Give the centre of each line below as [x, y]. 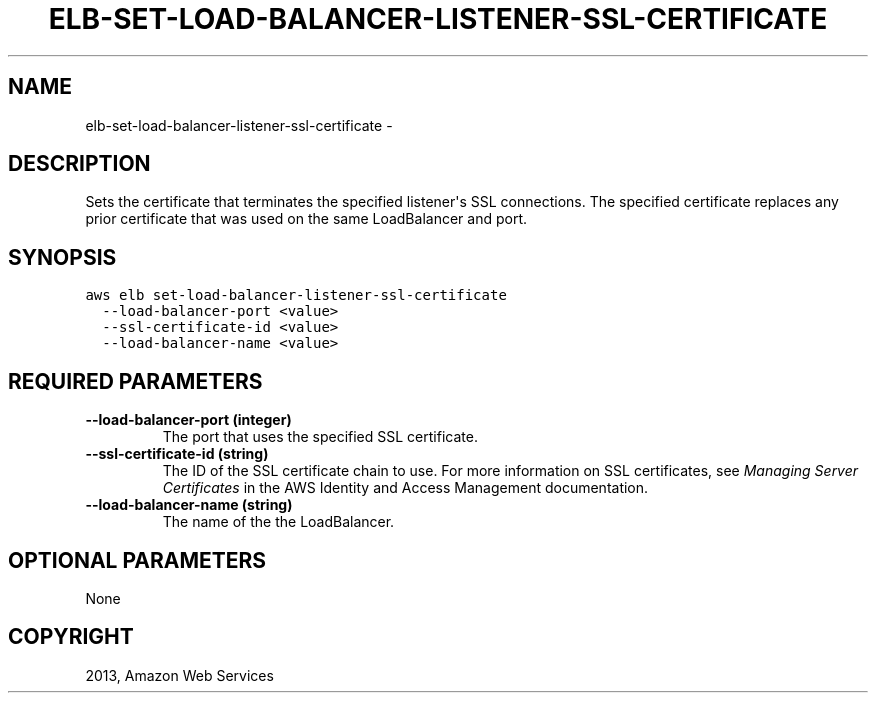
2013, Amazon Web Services [179, 675]
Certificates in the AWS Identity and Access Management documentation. [405, 488]
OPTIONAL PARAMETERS [137, 560]
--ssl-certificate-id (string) [177, 454]
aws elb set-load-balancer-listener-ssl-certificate [296, 295]
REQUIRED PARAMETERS [135, 381]
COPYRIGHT [71, 637]
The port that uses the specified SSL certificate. [320, 437]
